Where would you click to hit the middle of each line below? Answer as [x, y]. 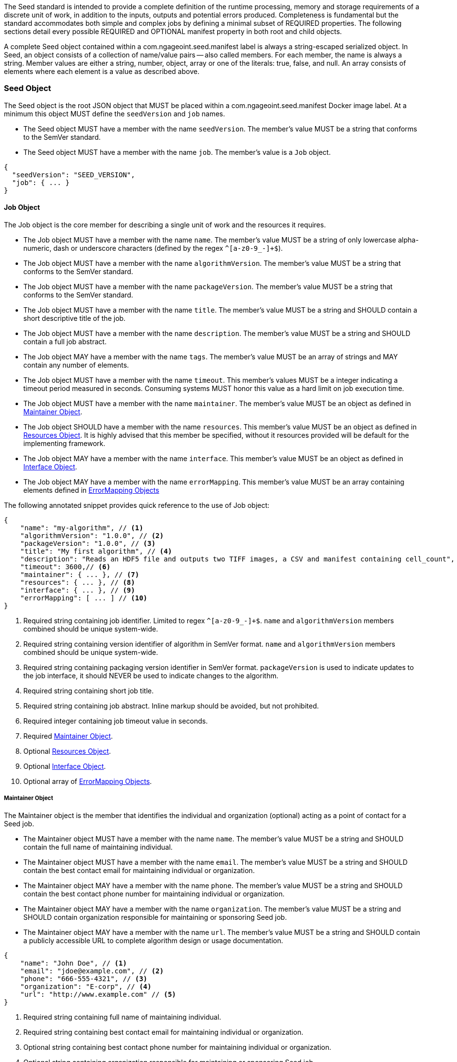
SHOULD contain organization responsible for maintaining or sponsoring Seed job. [155, 917]
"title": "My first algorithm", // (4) [96, 551]
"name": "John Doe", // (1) [73, 963]
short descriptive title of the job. [75, 318]
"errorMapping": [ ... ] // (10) [84, 598]
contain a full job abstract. [65, 341]
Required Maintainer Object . [68, 736]
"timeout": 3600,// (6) [65, 567]
